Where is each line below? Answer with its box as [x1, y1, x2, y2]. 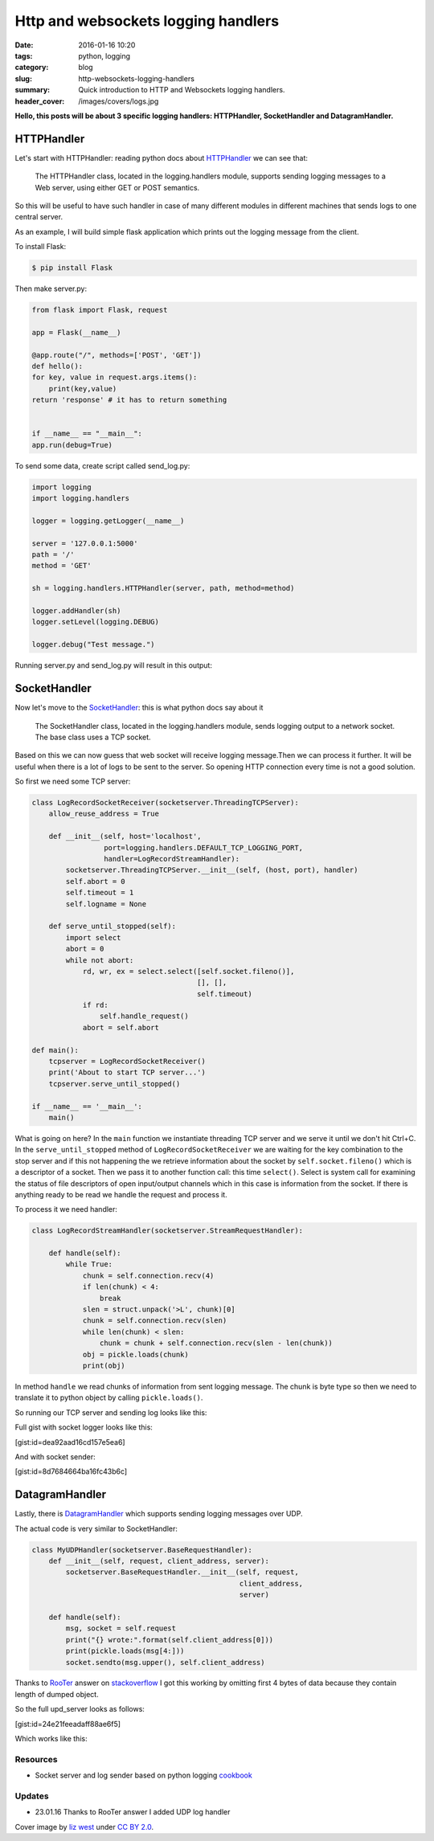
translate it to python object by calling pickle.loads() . [14, 1393, 203, 1402]
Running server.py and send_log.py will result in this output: [14, 661, 213, 670]
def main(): [31, 1045, 80, 1054]
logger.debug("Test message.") [31, 640, 156, 649]
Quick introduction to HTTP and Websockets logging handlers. [78, 85, 285, 95]
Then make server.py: [14, 284, 88, 293]
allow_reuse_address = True [48, 809, 160, 819]
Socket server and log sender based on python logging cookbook [35, 1770, 252, 1780]
